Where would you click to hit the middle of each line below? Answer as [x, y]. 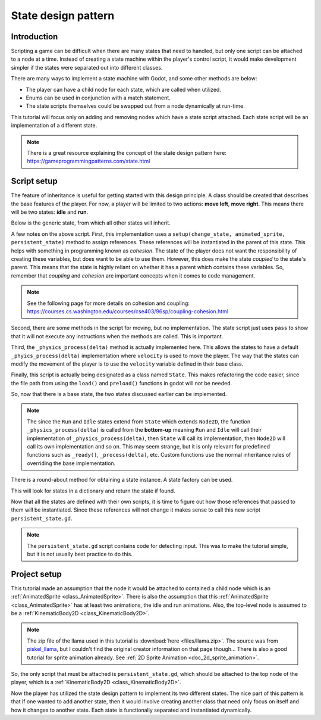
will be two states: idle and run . [50, 212]
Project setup [37, 574]
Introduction [34, 37]
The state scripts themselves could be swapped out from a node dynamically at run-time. [135, 106]
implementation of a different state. [54, 126]
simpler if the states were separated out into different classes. [87, 67]
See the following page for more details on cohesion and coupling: [108, 303]
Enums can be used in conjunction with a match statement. [98, 98]
